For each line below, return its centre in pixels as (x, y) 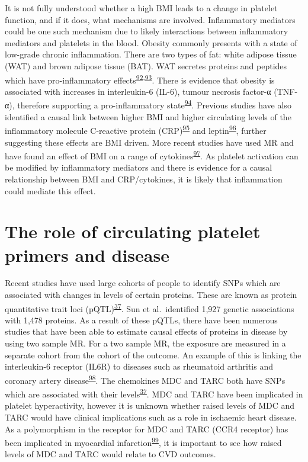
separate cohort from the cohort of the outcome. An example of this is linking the (153, 354)
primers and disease (87, 254)
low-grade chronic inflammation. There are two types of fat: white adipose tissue (151, 54)
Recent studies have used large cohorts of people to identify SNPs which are (143, 283)
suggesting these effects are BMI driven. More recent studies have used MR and (149, 142)
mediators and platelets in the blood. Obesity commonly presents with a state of (151, 42)
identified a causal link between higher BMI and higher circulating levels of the (148, 116)
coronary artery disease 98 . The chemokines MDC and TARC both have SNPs (145, 379)
